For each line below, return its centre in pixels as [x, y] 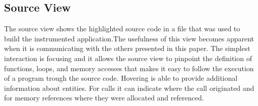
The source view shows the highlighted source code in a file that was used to [122, 29]
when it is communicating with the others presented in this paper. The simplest [127, 48]
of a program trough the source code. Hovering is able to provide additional [121, 78]
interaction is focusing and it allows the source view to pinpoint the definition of [128, 58]
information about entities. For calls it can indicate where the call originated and [129, 88]
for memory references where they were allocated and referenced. [104, 98]
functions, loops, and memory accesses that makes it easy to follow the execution [129, 68]
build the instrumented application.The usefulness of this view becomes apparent [129, 38]
